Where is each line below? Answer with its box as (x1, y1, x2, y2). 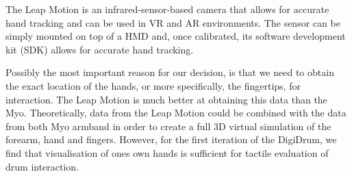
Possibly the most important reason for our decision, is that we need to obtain (5, 65, 334, 79)
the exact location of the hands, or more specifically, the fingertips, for (5, 78, 301, 92)
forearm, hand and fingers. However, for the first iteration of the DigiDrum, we (5, 132, 337, 147)
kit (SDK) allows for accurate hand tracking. (5, 42, 194, 56)
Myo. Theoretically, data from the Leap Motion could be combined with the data (5, 105, 347, 120)
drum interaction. (5, 159, 79, 173)
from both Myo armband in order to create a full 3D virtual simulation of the (5, 118, 331, 133)
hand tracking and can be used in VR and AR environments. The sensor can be (5, 15, 340, 29)
